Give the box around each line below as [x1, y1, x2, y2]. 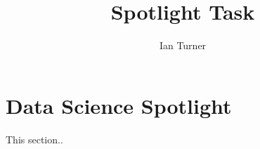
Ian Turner [159, 38, 207, 53]
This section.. [6, 131, 63, 146]
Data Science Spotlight [6, 91, 232, 119]
